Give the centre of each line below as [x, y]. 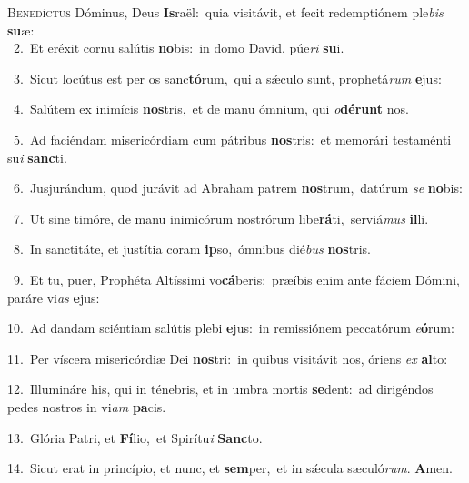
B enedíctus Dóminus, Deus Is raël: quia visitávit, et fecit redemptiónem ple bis [225, 12]
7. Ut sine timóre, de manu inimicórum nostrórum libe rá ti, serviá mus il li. [221, 218]
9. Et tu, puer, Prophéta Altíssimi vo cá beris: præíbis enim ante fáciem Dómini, [236, 279]
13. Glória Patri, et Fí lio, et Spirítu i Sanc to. [135, 437]
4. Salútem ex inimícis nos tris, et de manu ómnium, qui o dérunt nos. [211, 109]
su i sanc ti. [37, 157]
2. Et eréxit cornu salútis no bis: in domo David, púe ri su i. [179, 48]
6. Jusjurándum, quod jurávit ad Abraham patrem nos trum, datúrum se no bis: [238, 188]
